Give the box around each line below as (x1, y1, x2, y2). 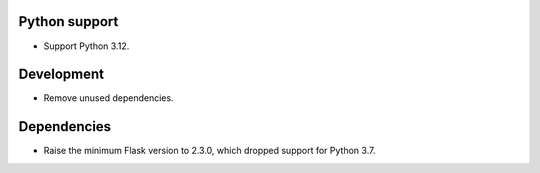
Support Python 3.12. (43, 40, 130, 52)
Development (18, 66, 105, 83)
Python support (18, 13, 119, 30)
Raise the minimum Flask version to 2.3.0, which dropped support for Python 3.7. (43, 145, 376, 157)
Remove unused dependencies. (43, 92, 174, 104)
